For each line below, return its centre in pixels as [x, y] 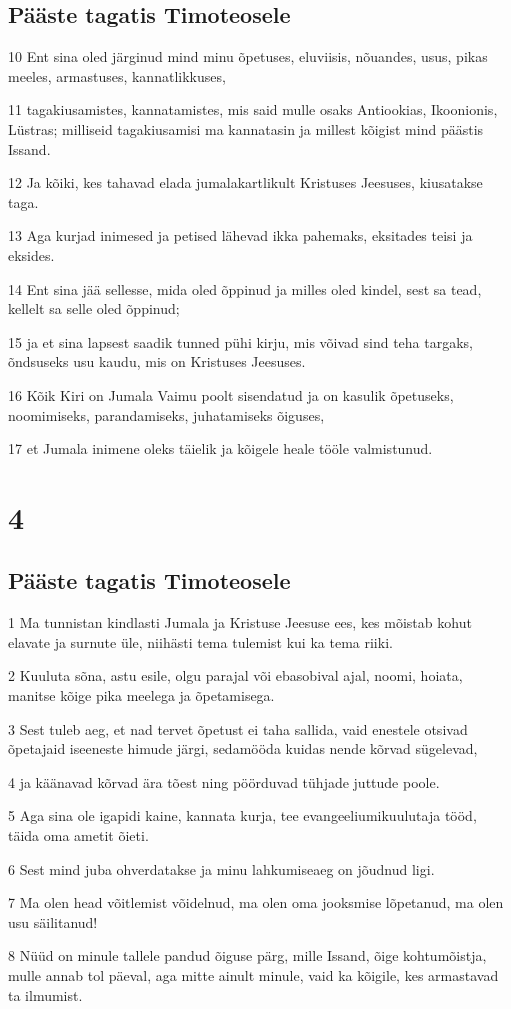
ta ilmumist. [45, 994]
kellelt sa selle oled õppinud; [94, 308]
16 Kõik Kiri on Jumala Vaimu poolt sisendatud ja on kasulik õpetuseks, [231, 394]
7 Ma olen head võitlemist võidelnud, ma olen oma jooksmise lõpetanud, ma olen [256, 902]
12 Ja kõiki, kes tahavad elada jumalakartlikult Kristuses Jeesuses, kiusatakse [245, 182]
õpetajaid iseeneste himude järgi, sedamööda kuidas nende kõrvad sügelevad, [243, 748]
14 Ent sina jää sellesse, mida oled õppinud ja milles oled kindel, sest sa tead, [245, 288]
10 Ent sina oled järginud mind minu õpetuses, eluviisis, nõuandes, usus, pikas [248, 56]
